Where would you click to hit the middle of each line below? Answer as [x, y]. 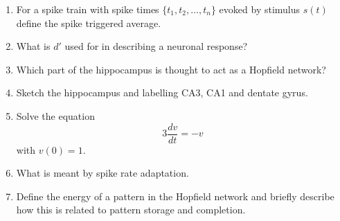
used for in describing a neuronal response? [156, 46]
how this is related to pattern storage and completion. [131, 210]
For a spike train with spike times [88, 9]
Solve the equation [55, 115]
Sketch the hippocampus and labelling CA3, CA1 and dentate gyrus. [162, 92]
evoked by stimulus [260, 9]
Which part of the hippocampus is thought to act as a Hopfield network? [171, 69]
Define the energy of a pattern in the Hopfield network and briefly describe [175, 196]
